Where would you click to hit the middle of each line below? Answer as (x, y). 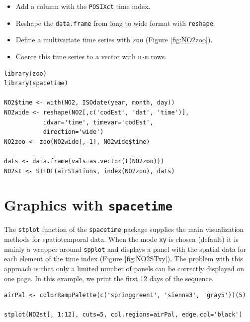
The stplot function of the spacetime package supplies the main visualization (124, 229)
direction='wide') (73, 132)
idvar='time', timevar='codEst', (98, 122)
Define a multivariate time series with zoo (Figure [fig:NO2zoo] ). (114, 40)
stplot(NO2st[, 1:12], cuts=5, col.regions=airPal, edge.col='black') (123, 315)
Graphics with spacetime (88, 205)
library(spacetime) (36, 83)
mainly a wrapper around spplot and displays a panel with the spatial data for (125, 249)
